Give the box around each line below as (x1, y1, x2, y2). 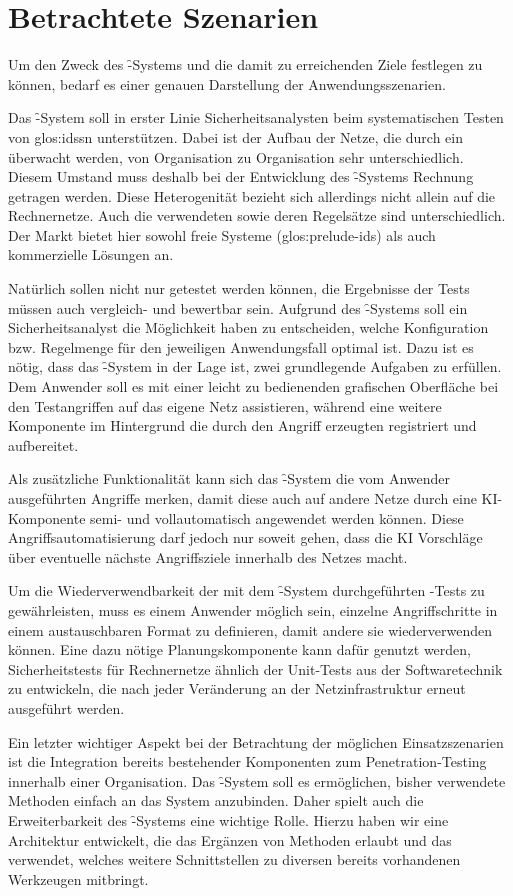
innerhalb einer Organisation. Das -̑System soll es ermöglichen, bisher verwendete (8, 770, 506, 791)
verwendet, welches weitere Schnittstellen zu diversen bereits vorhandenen (8, 849, 461, 870)
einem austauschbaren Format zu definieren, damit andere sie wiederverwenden (8, 619, 493, 640)
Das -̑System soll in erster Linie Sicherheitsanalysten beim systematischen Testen (8, 107, 504, 128)
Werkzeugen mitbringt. (8, 868, 149, 889)
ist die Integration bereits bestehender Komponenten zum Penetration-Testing (8, 751, 487, 772)
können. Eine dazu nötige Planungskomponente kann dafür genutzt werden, (8, 639, 471, 660)
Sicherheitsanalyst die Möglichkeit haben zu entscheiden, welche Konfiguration (8, 317, 489, 338)
